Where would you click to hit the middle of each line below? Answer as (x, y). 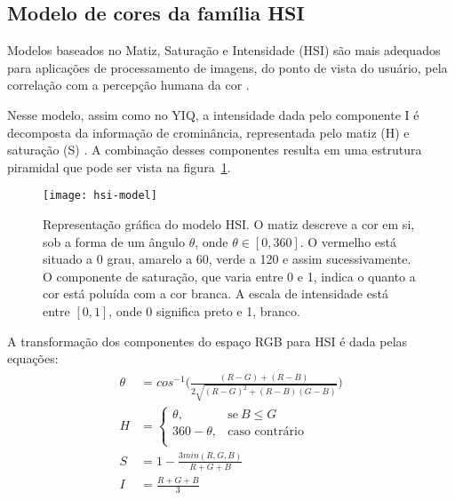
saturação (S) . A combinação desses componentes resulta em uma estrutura (215, 150)
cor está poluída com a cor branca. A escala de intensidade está (216, 294)
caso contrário (266, 432)
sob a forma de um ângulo (114, 241)
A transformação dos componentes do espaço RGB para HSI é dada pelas (208, 341)
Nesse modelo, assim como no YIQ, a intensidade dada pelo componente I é (213, 114)
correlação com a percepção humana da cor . (128, 85)
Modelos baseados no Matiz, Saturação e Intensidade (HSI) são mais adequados (224, 50)
